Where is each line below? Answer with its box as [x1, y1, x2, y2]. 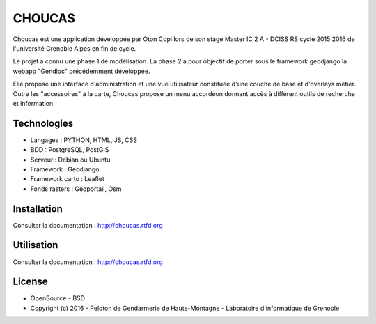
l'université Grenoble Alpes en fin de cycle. [13, 44, 136, 52]
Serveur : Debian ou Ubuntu [30, 155, 111, 164]
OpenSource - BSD [30, 294, 86, 302]
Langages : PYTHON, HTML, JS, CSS [30, 136, 138, 144]
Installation [13, 203, 63, 215]
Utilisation [13, 239, 58, 251]
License [13, 276, 48, 288]
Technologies [13, 117, 74, 129]
